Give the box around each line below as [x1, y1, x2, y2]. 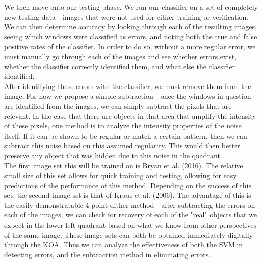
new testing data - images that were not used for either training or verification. [4, 11, 249, 22]
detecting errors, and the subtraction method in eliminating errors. [4, 249, 211, 259]
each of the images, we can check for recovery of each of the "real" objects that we [4, 209, 257, 220]
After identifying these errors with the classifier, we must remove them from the [4, 80, 251, 91]
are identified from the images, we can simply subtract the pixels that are [4, 100, 232, 111]
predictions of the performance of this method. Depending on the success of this [4, 180, 251, 190]
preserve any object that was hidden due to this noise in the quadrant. [4, 150, 222, 160]
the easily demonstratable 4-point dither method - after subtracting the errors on [4, 199, 255, 210]
